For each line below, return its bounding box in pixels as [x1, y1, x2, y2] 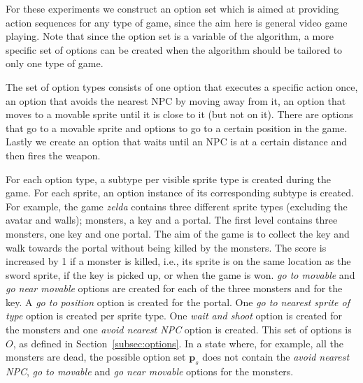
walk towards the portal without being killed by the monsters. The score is [6, 240, 327, 254]
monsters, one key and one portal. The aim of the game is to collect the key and [6, 226, 350, 240]
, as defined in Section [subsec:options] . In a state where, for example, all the [13, 335, 343, 350]
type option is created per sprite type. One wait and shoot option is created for [6, 308, 342, 323]
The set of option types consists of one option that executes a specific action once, [6, 79, 358, 94]
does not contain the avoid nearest [202, 349, 350, 364]
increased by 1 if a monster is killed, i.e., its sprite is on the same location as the [6, 254, 351, 268]
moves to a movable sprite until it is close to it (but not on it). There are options [6, 107, 353, 122]
